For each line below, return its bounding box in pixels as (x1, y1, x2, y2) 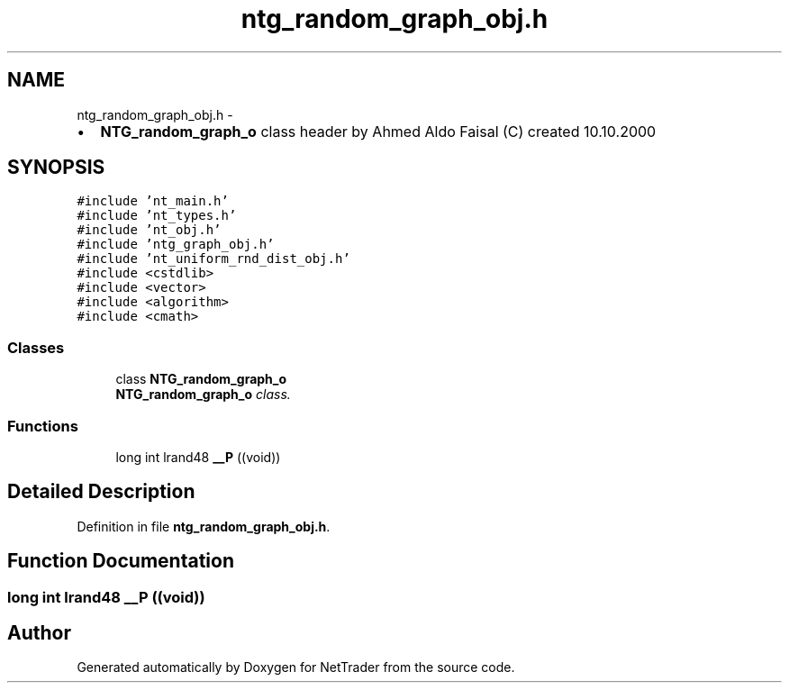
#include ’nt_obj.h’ (77, 222, 222, 238)
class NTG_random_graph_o (115, 371, 287, 387)
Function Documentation (7, 549, 234, 573)
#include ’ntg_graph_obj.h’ (77, 237, 275, 252)
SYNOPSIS (7, 156, 105, 179)
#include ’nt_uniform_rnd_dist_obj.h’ (77, 251, 350, 267)
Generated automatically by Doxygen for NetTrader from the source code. (77, 659, 515, 676)
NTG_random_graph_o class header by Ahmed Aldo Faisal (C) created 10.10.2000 (100, 122, 657, 141)
